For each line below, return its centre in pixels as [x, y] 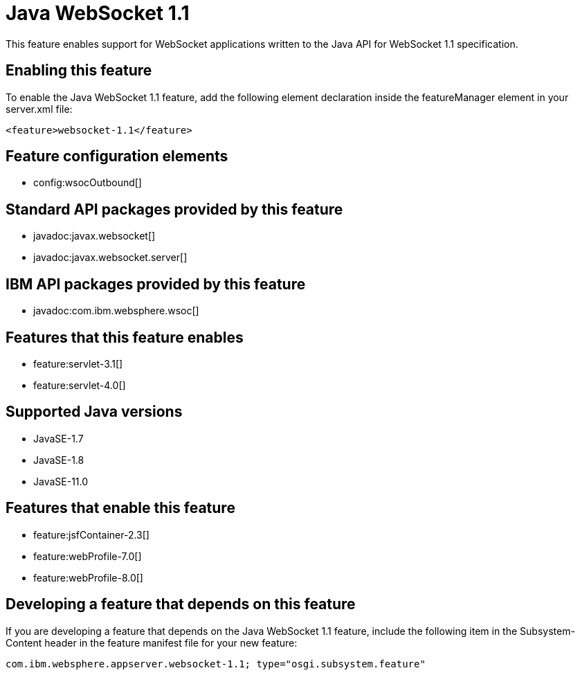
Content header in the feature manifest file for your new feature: [152, 642]
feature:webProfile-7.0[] [88, 556]
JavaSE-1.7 [58, 438]
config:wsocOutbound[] [88, 183]
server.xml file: [39, 109]
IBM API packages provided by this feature [156, 284]
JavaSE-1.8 [59, 460]
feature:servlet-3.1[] [78, 363]
